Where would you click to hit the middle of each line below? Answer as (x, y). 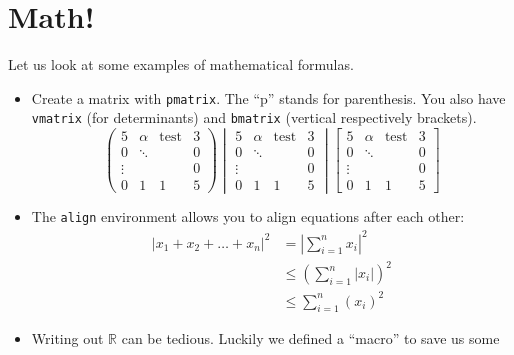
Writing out (67, 338)
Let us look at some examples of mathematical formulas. (181, 64)
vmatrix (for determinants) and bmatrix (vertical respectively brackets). (254, 117)
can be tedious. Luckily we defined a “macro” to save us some (310, 338)
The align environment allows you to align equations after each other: (248, 216)
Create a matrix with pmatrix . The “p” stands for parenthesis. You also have (268, 97)
